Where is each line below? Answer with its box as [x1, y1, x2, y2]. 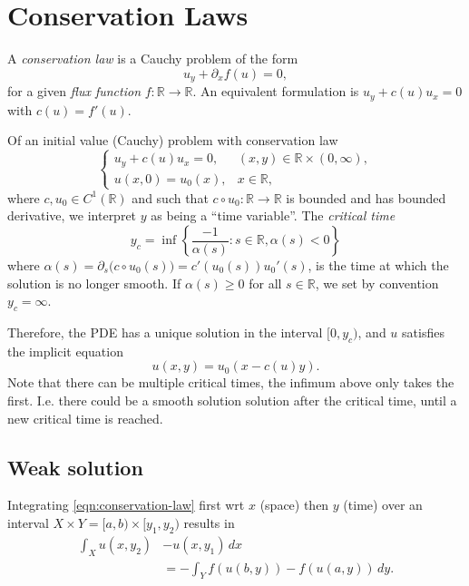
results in [183, 513, 235, 532]
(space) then [259, 495, 329, 514]
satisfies [402, 323, 445, 342]
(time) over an [343, 495, 423, 514]
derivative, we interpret [7, 206, 137, 225]
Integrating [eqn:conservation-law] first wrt [7, 495, 245, 514]
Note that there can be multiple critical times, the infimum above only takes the [7, 373, 454, 392]
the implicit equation [7, 341, 123, 360]
